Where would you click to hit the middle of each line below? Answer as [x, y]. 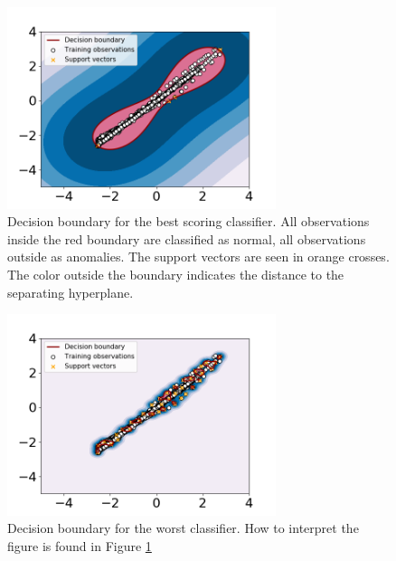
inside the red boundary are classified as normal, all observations [187, 238]
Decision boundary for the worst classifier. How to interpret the [183, 528]
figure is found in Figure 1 [80, 545]
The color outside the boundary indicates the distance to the [176, 274]
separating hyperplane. [71, 292]
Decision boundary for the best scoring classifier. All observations [189, 221]
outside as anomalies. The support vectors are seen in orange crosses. [198, 257]
